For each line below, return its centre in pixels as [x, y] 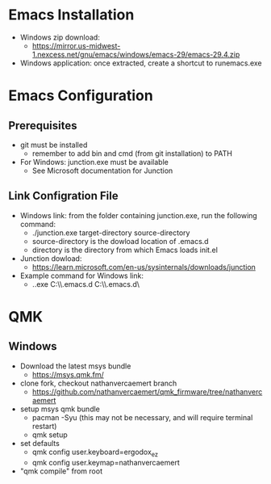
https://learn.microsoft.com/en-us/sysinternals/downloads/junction [144, 267]
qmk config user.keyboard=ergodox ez [95, 452]
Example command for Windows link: [81, 276]
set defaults [40, 443]
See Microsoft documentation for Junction [102, 170]
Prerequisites [43, 126]
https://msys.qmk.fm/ [68, 374]
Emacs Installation [71, 15]
